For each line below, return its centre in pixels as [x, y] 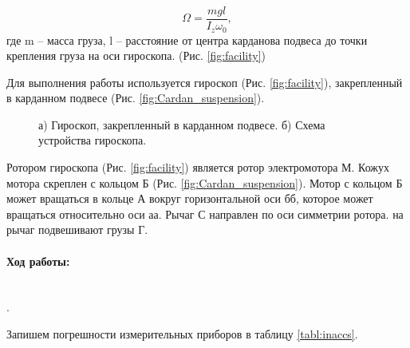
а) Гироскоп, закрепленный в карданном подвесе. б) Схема [182, 124]
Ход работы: [38, 261]
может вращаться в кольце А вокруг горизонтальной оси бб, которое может [190, 198]
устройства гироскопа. [93, 140]
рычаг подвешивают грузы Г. [77, 229]
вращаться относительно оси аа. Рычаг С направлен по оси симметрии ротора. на [205, 214]
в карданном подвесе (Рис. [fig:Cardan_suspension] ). [136, 98]
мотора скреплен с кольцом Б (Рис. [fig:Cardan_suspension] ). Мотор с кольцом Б [205, 182]
